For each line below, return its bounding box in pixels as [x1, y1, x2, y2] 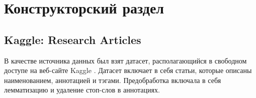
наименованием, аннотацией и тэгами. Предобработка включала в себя [4, 74, 221, 85]
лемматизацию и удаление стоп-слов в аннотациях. [4, 84, 160, 95]
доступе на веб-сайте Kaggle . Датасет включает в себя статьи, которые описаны [4, 65, 252, 75]
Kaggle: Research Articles [4, 31, 141, 47]
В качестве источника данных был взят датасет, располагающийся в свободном [4, 55, 247, 65]
